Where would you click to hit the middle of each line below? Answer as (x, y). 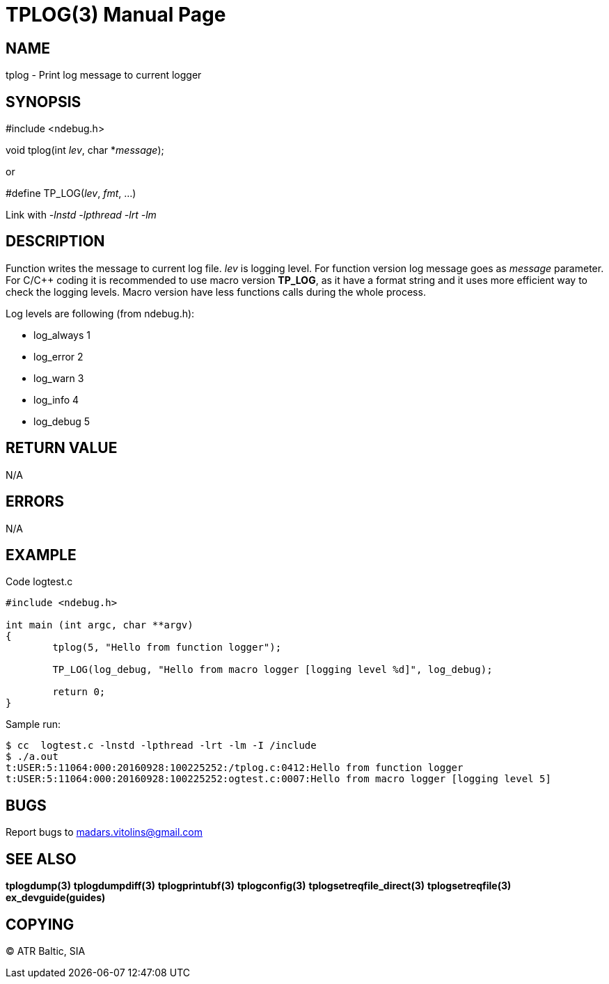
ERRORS (35, 502)
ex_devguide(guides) (56, 898)
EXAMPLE (41, 555)
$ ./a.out (32, 757)
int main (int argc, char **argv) (100, 625)
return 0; (79, 692)
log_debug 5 (62, 421)
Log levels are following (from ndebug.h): (100, 313)
